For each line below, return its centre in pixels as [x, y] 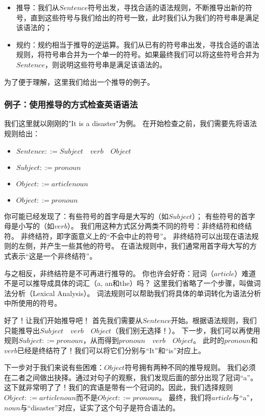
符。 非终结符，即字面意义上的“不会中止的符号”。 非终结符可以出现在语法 [128, 236]
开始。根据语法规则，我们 [214, 320]
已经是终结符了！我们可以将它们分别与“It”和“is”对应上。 [111, 350]
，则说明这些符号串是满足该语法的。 [105, 64]
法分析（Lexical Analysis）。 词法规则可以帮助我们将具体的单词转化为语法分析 [133, 293]
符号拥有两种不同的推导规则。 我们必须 [190, 367]
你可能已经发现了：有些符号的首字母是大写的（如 [86, 216]
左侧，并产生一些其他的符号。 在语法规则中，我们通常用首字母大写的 [134, 246]
